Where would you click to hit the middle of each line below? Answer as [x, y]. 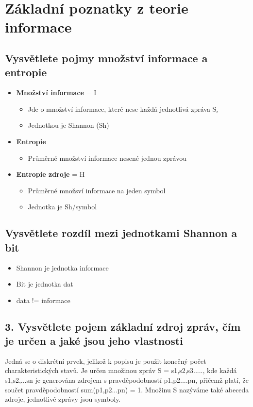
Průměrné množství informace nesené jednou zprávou [107, 158]
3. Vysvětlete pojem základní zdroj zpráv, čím [123, 326]
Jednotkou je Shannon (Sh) [68, 125]
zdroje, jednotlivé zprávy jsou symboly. [63, 399]
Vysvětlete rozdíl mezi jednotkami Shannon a [121, 233]
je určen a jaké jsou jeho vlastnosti [94, 341]
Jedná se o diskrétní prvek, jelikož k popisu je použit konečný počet [106, 361]
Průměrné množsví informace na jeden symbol [97, 190]
